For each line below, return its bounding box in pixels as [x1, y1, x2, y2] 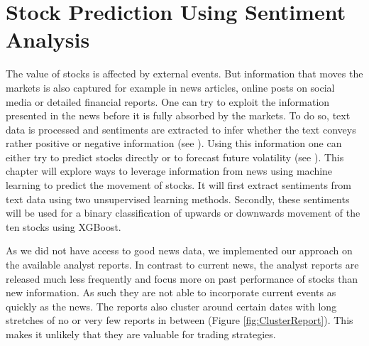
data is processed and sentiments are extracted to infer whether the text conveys [6, 121, 356, 136]
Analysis [6, 25, 90, 54]
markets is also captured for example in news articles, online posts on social [6, 80, 335, 94]
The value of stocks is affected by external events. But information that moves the [6, 66, 363, 81]
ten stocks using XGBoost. [6, 219, 121, 234]
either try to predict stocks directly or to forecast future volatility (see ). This [6, 149, 344, 164]
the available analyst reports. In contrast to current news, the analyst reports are [6, 257, 359, 272]
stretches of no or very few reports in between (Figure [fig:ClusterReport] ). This [6, 313, 353, 328]
